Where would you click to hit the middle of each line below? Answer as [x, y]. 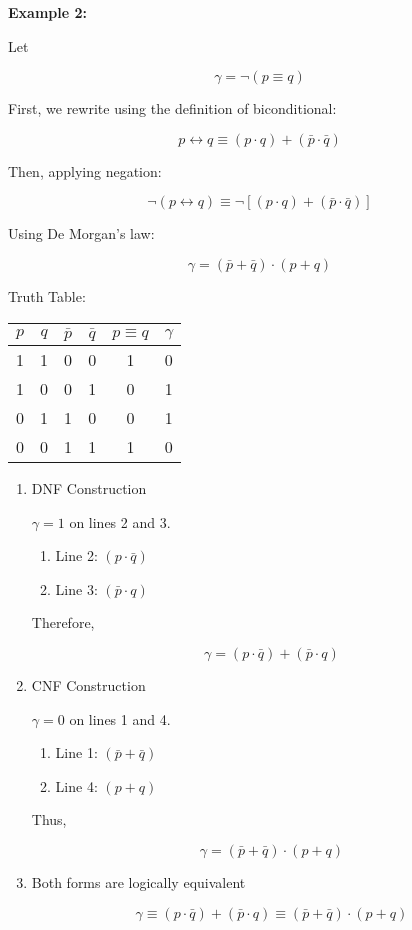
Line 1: [76, 752]
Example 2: [47, 12]
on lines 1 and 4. [120, 718]
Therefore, [63, 622]
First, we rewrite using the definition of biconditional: [172, 108]
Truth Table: [47, 295]
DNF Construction [89, 488]
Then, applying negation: [85, 170]
